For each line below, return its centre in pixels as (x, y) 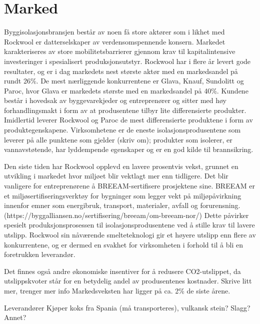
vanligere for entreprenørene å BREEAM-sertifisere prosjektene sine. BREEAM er (129, 186)
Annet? (15, 317)
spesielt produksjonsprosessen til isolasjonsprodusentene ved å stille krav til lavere (129, 225)
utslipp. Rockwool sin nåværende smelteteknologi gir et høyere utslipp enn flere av (130, 234)
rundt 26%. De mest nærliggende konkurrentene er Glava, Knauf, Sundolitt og (124, 81)
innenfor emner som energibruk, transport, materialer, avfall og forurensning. (122, 205)
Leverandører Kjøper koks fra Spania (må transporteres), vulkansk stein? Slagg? (127, 307)
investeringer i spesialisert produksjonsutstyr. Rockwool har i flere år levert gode (127, 61)
